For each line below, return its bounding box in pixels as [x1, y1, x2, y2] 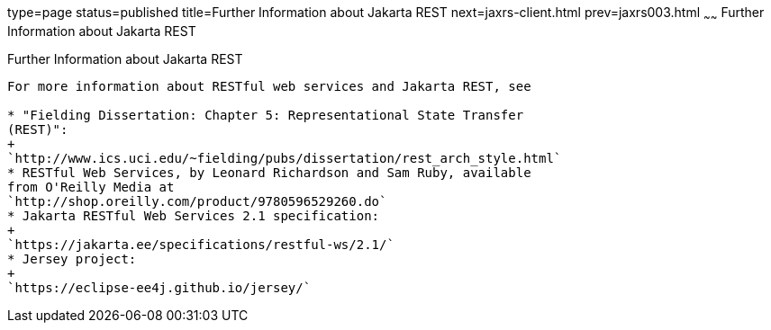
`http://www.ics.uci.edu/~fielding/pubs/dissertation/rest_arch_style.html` [7, 150, 562, 165]
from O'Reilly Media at [7, 179, 175, 194]
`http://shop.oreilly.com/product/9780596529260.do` [7, 193, 387, 209]
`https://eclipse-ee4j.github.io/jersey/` [7, 280, 312, 295]
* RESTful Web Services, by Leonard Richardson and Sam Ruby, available [7, 165, 531, 180]
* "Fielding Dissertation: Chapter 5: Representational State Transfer [7, 107, 524, 122]
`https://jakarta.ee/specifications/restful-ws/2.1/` [7, 236, 395, 252]
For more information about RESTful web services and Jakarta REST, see [7, 78, 531, 94]
